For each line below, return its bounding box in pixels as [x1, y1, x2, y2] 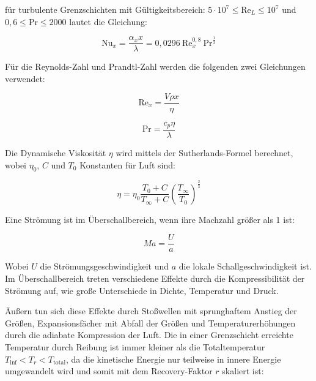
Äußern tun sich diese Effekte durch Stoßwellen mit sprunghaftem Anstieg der [5, 304, 297, 317]
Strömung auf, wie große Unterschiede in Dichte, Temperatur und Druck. [5, 284, 279, 296]
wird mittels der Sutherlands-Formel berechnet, [116, 146, 293, 159]
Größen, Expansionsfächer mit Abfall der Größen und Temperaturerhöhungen [5, 316, 296, 329]
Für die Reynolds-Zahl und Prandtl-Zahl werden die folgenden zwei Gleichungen [5, 60, 306, 73]
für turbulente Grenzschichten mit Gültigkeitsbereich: [5, 3, 205, 15]
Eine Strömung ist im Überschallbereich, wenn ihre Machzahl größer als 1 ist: [5, 213, 295, 225]
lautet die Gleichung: [69, 15, 147, 28]
